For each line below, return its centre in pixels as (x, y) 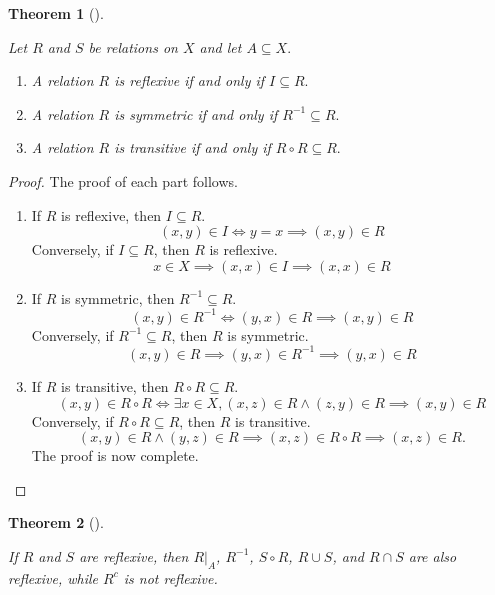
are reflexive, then (134, 555)
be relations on (133, 46)
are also (432, 555)
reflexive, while (53, 577)
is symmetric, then (118, 297)
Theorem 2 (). (56, 522)
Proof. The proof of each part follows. (123, 180)
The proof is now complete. (115, 455)
